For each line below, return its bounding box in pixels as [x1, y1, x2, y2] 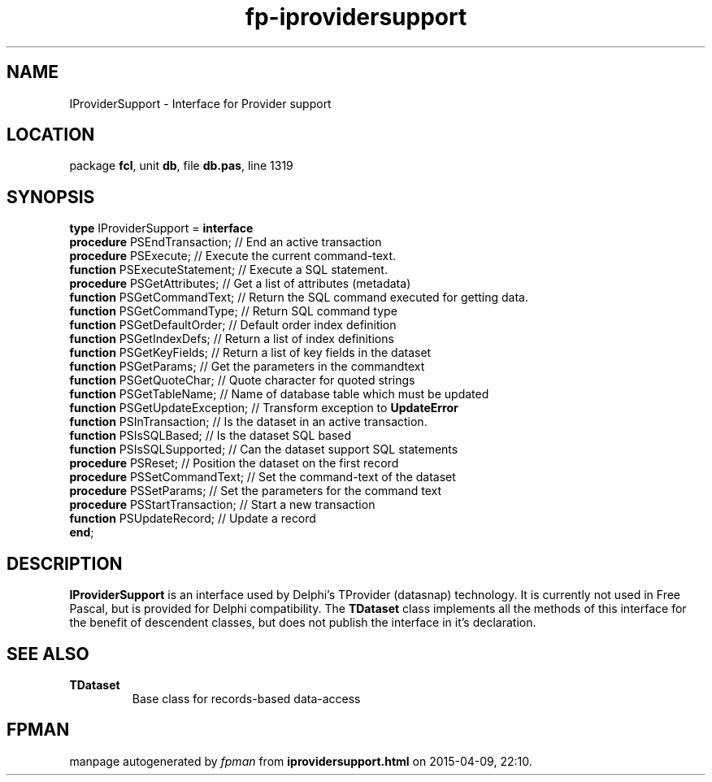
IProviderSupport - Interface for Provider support [69, 96, 332, 111]
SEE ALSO [7, 643, 89, 664]
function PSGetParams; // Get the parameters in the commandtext [69, 359, 425, 374]
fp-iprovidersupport [245, 3, 467, 31]
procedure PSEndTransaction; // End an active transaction [69, 235, 382, 250]
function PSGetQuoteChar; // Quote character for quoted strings [69, 373, 415, 388]
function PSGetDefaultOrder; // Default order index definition [69, 318, 397, 332]
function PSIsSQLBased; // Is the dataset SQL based [69, 428, 352, 443]
